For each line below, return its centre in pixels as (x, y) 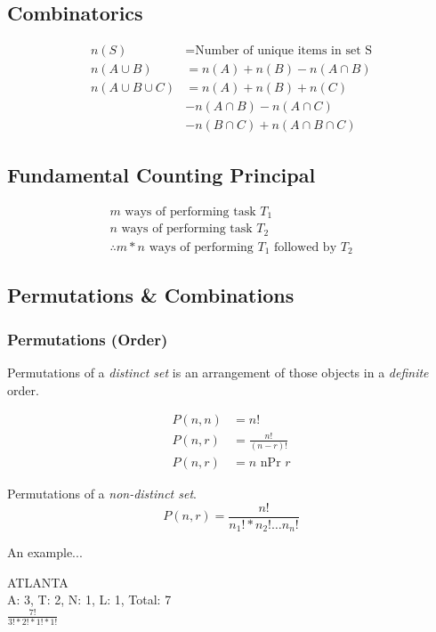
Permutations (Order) (88, 339)
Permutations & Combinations (151, 295)
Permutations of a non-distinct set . (102, 494)
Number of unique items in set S (284, 51)
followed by (306, 247)
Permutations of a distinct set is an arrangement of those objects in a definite (218, 373)
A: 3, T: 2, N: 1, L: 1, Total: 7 (89, 600)
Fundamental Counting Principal (161, 174)
